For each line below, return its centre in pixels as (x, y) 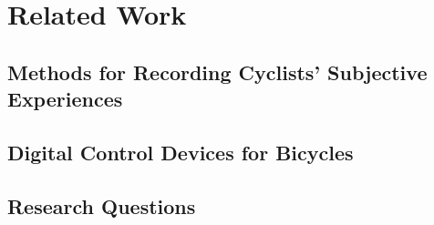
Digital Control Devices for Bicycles (181, 152)
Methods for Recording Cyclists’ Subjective (217, 72)
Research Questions (102, 205)
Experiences (65, 99)
